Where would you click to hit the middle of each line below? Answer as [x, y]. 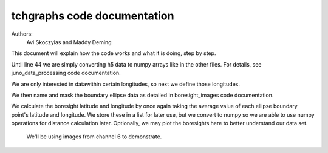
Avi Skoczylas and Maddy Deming [69, 42]
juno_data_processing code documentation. [66, 73]
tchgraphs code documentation [93, 16]
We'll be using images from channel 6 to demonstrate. [94, 137]
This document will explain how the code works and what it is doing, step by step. [114, 53]
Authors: [22, 34]
